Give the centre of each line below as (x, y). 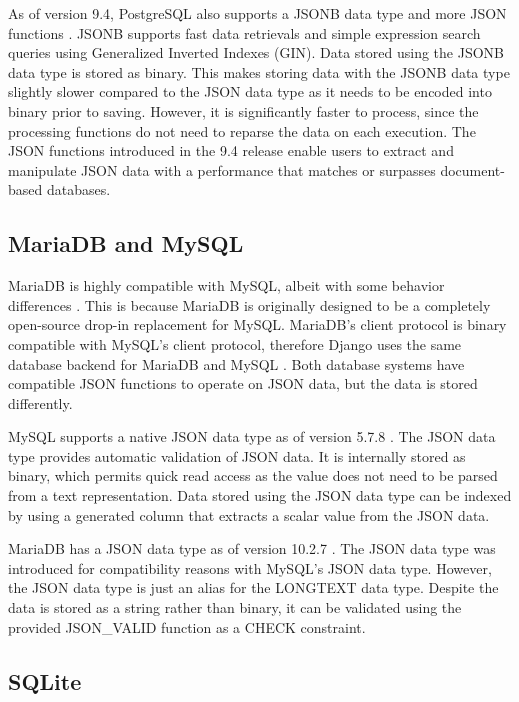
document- (472, 169)
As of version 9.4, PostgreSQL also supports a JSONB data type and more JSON (257, 13)
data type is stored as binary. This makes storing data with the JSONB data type (259, 71)
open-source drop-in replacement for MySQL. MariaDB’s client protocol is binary (257, 324)
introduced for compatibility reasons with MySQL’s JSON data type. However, (250, 567)
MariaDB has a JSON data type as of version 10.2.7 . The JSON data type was (252, 548)
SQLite (45, 680)
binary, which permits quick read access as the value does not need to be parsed (253, 475)
